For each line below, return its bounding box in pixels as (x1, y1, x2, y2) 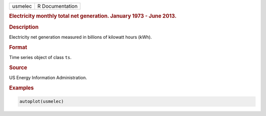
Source (9, 64, 28, 71)
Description (9, 24, 39, 30)
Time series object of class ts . (9, 54, 72, 60)
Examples (9, 84, 34, 91)
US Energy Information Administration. (9, 75, 87, 81)
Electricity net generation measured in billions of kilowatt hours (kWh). (9, 34, 152, 40)
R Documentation (37, 3, 78, 9)
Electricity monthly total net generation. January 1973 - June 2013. (9, 13, 177, 20)
